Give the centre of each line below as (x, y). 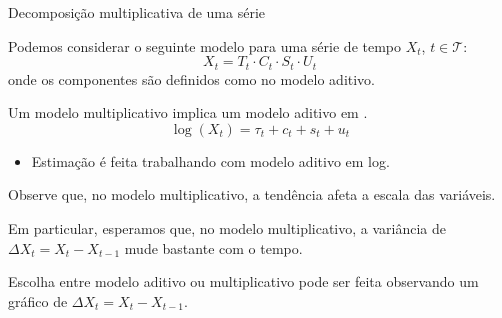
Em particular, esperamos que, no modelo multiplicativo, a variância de (227, 228)
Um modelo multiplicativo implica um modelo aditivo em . (188, 112)
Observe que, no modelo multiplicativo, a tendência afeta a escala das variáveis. (252, 194)
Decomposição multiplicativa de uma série (137, 12)
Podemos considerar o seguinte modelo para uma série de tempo (205, 45)
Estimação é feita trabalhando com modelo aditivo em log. (210, 160)
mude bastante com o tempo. (213, 247)
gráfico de (38, 300)
